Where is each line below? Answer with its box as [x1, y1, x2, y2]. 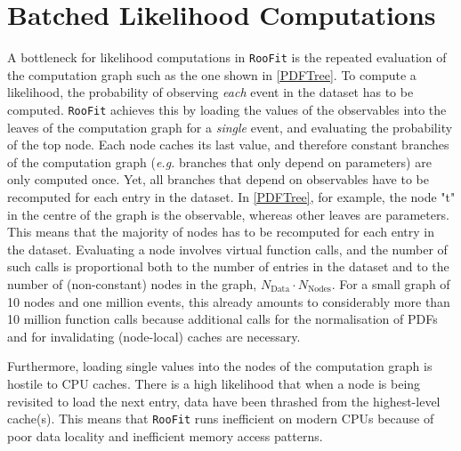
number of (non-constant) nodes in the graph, [7, 274, 257, 293]
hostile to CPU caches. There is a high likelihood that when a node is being [7, 374, 421, 392]
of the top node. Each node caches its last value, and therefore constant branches [7, 135, 449, 154]
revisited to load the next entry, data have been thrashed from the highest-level [7, 391, 441, 410]
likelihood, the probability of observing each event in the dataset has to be [7, 83, 414, 101]
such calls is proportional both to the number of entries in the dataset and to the [7, 257, 449, 276]
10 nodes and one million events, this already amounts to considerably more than [7, 292, 450, 310]
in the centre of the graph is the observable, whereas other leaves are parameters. [7, 205, 449, 223]
